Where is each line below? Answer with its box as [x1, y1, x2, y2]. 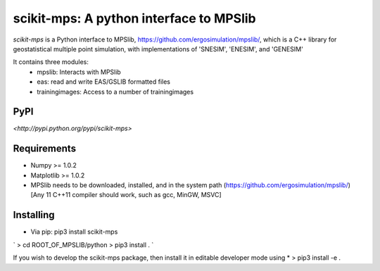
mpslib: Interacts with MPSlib [37, 68, 121, 76]
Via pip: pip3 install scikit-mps [30, 227, 118, 236]
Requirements [13, 143, 77, 155]
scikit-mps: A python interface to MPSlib [13, 11, 256, 26]
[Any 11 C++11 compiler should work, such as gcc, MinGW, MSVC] [30, 191, 222, 199]
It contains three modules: [13, 58, 89, 66]
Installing [13, 209, 56, 221]
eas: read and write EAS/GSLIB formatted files [37, 77, 170, 86]
